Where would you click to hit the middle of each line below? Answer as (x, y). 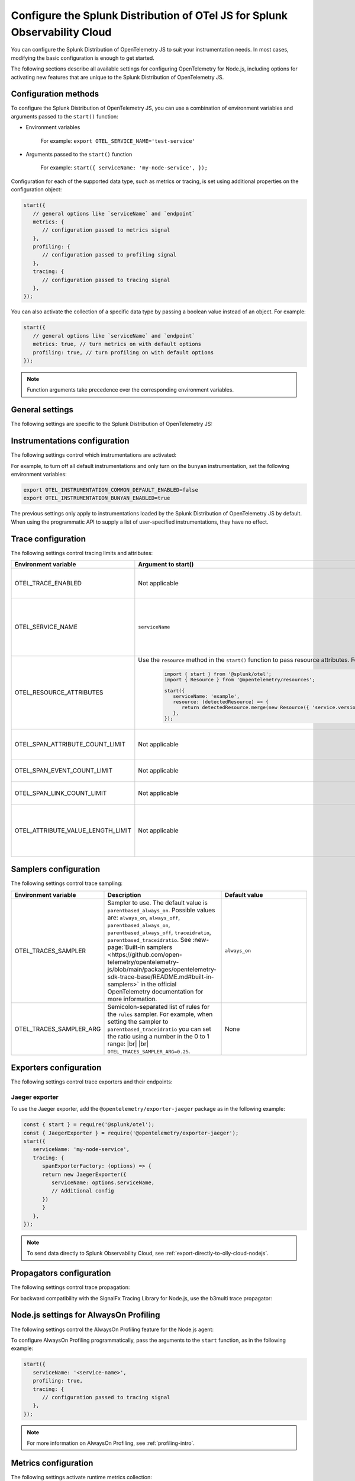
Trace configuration (48, 539)
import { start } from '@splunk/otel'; (218, 674)
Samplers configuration (56, 869)
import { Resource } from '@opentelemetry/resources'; (240, 679)
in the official (159, 984)
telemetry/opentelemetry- (143, 961)
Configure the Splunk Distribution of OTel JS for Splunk (149, 15)
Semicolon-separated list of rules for (159, 1006)
